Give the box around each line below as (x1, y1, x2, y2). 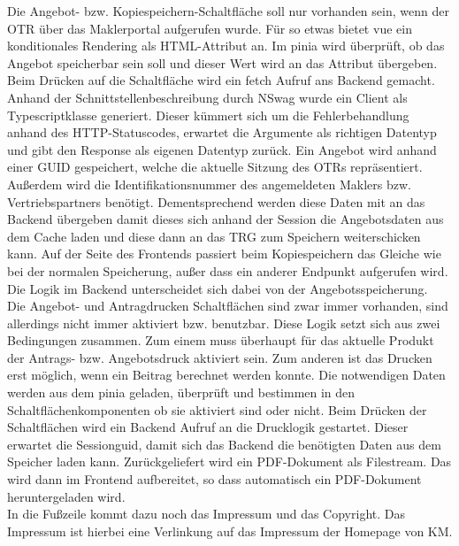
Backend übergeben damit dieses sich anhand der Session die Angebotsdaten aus (7, 210, 444, 228)
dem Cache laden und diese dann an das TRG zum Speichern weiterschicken (7, 227, 421, 245)
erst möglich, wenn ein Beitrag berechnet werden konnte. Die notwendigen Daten (7, 365, 446, 384)
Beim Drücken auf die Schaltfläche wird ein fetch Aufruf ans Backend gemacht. (7, 71, 435, 89)
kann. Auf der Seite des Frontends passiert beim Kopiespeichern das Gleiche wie (7, 244, 441, 263)
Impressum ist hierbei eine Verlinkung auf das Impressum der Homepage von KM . (7, 521, 453, 540)
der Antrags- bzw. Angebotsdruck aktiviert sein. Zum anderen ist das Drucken (7, 348, 432, 366)
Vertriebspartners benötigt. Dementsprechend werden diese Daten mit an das (7, 192, 425, 211)
